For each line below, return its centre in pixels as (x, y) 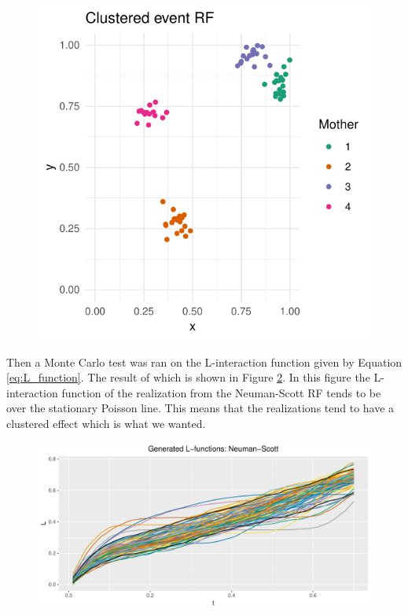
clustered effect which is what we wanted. (106, 423)
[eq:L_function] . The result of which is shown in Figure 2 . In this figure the (188, 377)
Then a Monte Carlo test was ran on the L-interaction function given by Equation (204, 361)
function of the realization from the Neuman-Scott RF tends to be (221, 392)
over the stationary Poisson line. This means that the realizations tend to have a (200, 408)
